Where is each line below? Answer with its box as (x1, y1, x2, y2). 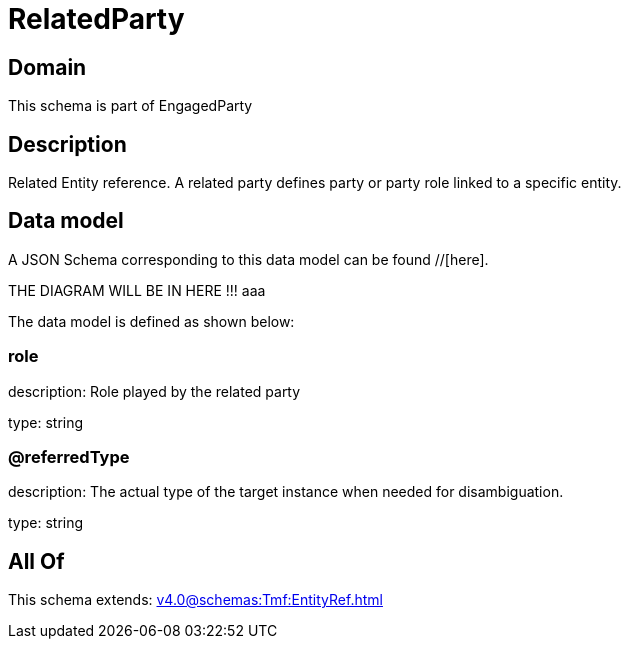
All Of (8, 548, 65, 574)
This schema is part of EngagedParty (8, 97, 253, 115)
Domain (8, 54, 87, 80)
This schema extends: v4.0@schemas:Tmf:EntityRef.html (8, 591, 383, 609)
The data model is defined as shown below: (8, 312, 295, 330)
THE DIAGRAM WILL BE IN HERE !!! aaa (8, 281, 266, 299)
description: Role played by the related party (8, 382, 301, 400)
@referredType (8, 446, 130, 467)
